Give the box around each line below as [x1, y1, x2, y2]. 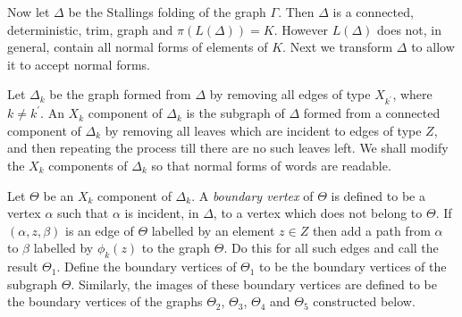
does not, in [377, 20, 442, 38]
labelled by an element [151, 221, 275, 239]
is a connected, [332, 3, 414, 21]
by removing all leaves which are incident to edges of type [105, 121, 422, 139]
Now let [7, 3, 50, 21]
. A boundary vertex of [191, 186, 314, 204]
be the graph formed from [49, 85, 191, 104]
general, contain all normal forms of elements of [7, 38, 268, 56]
